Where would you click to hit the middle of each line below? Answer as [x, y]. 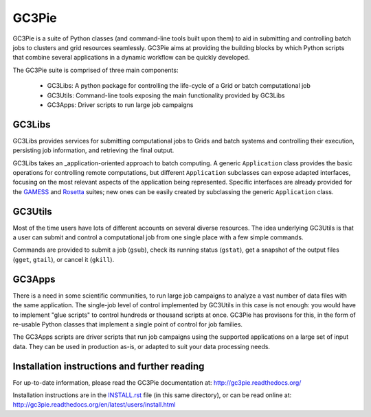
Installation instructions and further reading [109, 366]
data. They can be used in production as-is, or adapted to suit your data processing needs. [142, 346]
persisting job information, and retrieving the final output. [93, 150]
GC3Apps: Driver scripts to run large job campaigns [120, 105]
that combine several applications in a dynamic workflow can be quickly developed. [131, 58]
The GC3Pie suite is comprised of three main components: [95, 70]
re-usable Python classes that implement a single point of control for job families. [128, 324]
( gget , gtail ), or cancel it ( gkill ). [64, 259]
